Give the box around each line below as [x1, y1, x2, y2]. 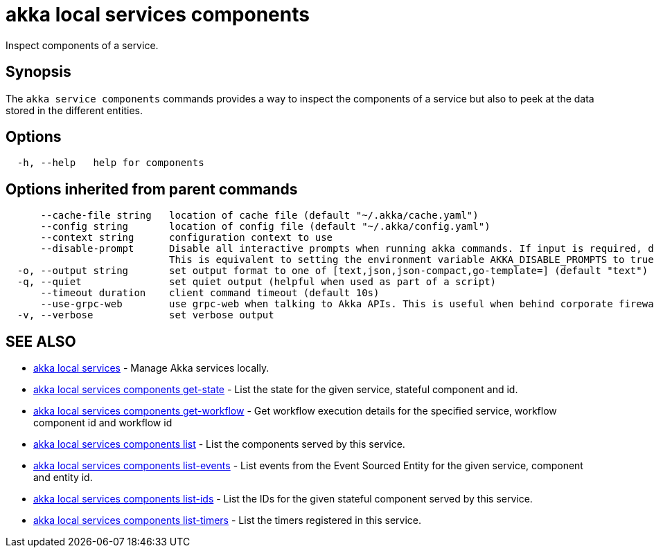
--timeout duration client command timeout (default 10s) [40, 287, 380, 299]
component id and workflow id [33, 417, 173, 429]
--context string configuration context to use [40, 232, 333, 244]
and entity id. [33, 471, 93, 484]
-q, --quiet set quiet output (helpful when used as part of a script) [17, 276, 497, 288]
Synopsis [6, 63, 71, 81]
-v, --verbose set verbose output [17, 309, 274, 321]
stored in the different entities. [6, 104, 143, 116]
